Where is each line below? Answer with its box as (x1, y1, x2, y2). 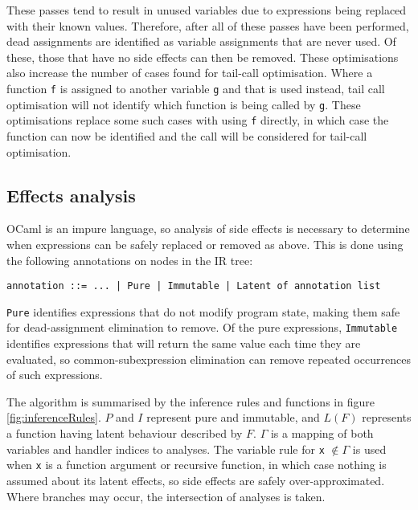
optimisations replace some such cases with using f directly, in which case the (6, 112, 389, 129)
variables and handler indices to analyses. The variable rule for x (6, 440, 325, 457)
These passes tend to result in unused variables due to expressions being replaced (6, 2, 407, 18)
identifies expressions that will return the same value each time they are (6, 335, 361, 352)
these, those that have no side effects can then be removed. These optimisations (6, 48, 399, 65)
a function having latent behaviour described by (6, 425, 243, 442)
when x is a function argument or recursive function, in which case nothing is (6, 456, 387, 473)
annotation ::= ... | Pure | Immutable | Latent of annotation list (6, 280, 381, 292)
